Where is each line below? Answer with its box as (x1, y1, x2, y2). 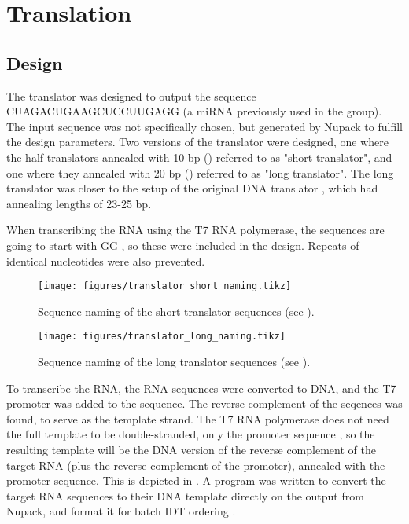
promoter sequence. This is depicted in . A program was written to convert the (6, 472, 386, 489)
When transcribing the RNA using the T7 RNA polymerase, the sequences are (6, 222, 385, 238)
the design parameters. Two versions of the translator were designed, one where (6, 134, 389, 150)
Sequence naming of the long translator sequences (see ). (38, 354, 311, 370)
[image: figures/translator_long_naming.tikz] (38, 331, 286, 343)
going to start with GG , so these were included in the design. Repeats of (6, 236, 359, 253)
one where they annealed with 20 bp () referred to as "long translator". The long (6, 164, 394, 181)
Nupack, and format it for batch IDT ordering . (6, 503, 236, 519)
